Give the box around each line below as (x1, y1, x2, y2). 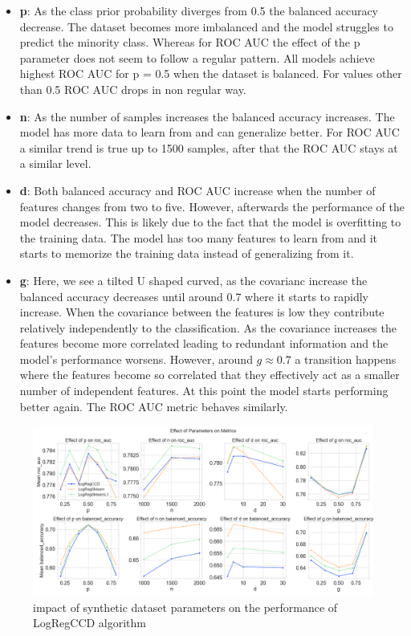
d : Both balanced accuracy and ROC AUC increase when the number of (19, 181, 376, 198)
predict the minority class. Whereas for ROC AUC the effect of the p (19, 34, 360, 51)
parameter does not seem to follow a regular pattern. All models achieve (19, 49, 375, 66)
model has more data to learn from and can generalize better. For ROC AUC (19, 124, 400, 141)
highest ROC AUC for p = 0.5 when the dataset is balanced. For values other (19, 65, 402, 82)
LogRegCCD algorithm (33, 614, 147, 631)
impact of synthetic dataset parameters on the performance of (33, 598, 338, 615)
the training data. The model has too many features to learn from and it (19, 229, 378, 246)
